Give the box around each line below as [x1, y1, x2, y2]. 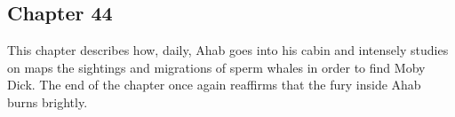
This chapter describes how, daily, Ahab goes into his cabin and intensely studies [7, 41, 449, 59]
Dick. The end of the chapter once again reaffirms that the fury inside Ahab [7, 75, 421, 94]
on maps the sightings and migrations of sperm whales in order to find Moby [7, 58, 426, 76]
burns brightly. [7, 92, 88, 111]
